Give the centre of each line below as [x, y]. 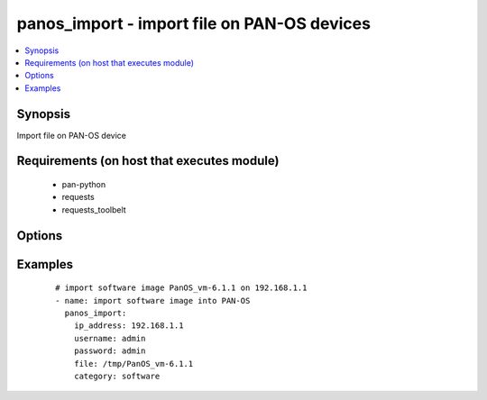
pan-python [84, 185]
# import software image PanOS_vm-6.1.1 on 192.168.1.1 [181, 288]
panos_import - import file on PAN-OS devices [194, 23]
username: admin [110, 338]
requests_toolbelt [94, 209]
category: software [117, 376]
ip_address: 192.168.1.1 [129, 326]
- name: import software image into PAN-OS [153, 300]
